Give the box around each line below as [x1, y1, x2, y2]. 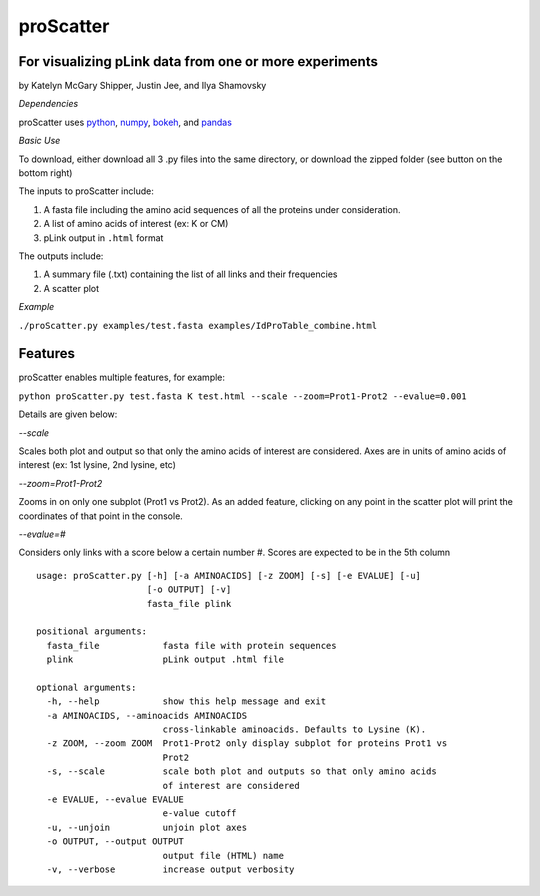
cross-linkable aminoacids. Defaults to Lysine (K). [162, 724, 427, 735]
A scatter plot [43, 282, 100, 294]
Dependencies [18, 98, 79, 110]
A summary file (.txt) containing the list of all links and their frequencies [43, 268, 338, 280]
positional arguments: [36, 626, 148, 637]
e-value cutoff [162, 808, 237, 819]
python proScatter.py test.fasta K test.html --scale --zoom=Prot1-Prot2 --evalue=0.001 [18, 390, 467, 402]
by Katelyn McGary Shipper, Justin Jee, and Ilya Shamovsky [18, 80, 267, 92]
